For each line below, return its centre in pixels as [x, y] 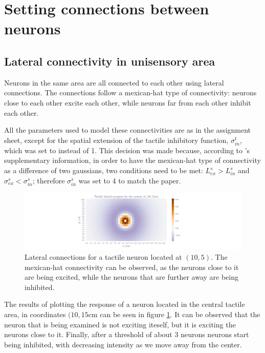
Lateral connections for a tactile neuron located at [103, 256]
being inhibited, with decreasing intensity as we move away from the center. [123, 344]
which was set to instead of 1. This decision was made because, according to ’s [127, 150]
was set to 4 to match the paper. [130, 180]
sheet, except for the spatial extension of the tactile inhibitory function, [116, 140]
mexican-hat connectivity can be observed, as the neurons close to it [132, 267]
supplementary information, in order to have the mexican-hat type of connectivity [132, 160]
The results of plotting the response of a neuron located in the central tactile [125, 304]
